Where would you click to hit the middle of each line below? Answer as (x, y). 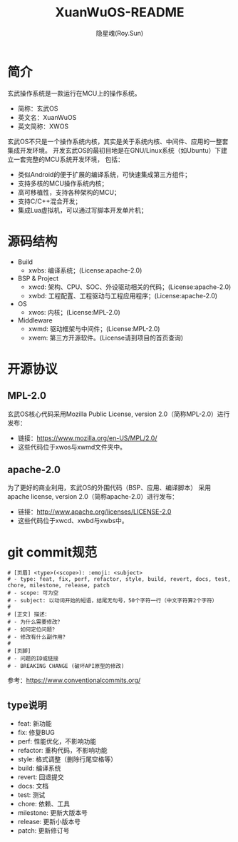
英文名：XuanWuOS (47, 117)
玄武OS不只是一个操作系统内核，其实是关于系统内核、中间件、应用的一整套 (118, 141)
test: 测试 (31, 795)
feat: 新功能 (35, 724)
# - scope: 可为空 (33, 593)
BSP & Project (38, 278)
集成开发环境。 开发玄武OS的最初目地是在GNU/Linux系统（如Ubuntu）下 (114, 150)
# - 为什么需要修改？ (35, 622)
